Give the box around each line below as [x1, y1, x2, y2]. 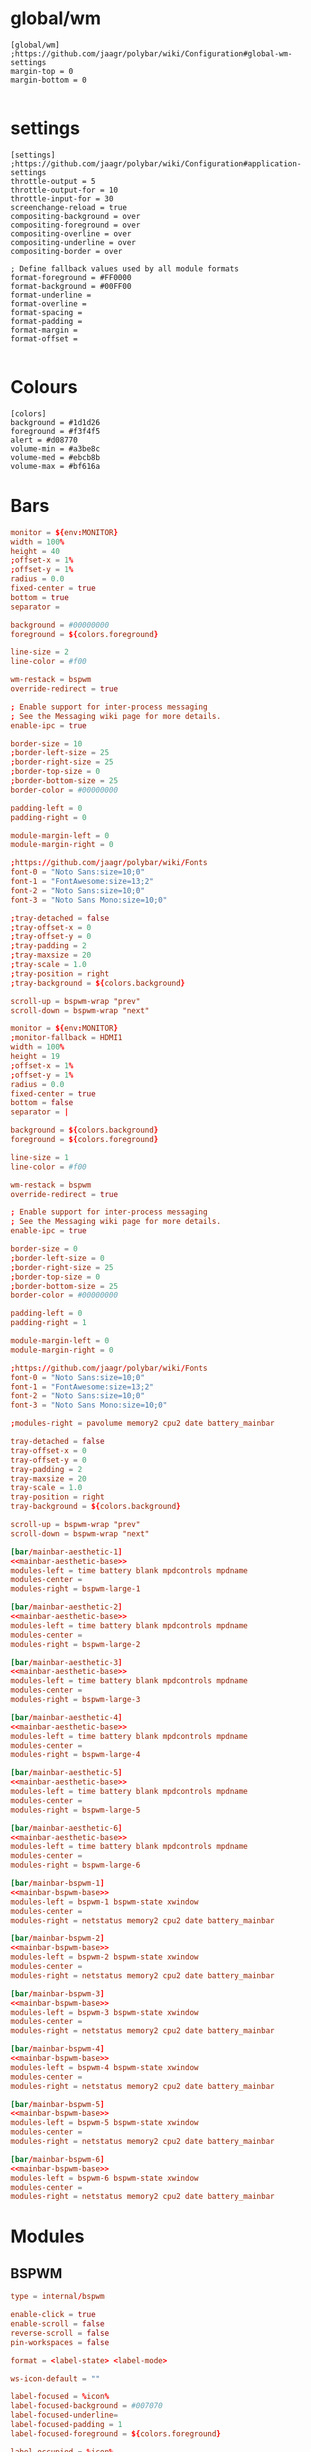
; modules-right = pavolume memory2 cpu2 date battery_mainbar [10, 1418, 275, 1429]
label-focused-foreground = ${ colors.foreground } [10, 2428, 222, 2439]
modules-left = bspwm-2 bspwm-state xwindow [10, 1952, 199, 1962]
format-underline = [10, 290, 92, 300]
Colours [10, 376, 78, 399]
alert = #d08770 [10, 435, 78, 445]
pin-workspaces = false [10, 2337, 110, 2347]
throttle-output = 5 [10, 176, 97, 186]
